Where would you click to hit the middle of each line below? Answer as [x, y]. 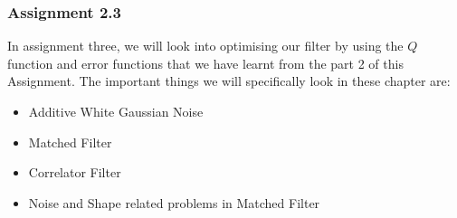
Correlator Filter [75, 172]
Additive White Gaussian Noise [116, 111]
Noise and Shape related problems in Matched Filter [174, 202]
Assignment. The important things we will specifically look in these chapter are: [229, 81]
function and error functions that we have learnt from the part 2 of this [205, 63]
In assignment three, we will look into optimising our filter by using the [205, 46]
